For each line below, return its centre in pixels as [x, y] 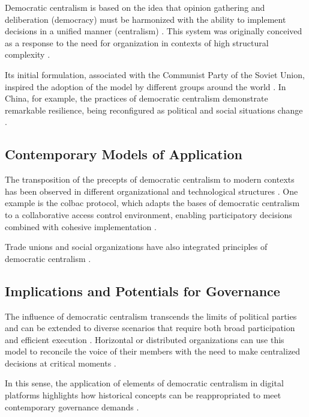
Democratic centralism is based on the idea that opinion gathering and [135, 7]
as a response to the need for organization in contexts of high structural [137, 42]
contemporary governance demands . [72, 406]
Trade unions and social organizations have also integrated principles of [136, 247]
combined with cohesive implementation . [81, 226]
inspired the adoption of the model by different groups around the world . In [145, 86]
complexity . [28, 54]
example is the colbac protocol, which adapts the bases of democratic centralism [152, 203]
